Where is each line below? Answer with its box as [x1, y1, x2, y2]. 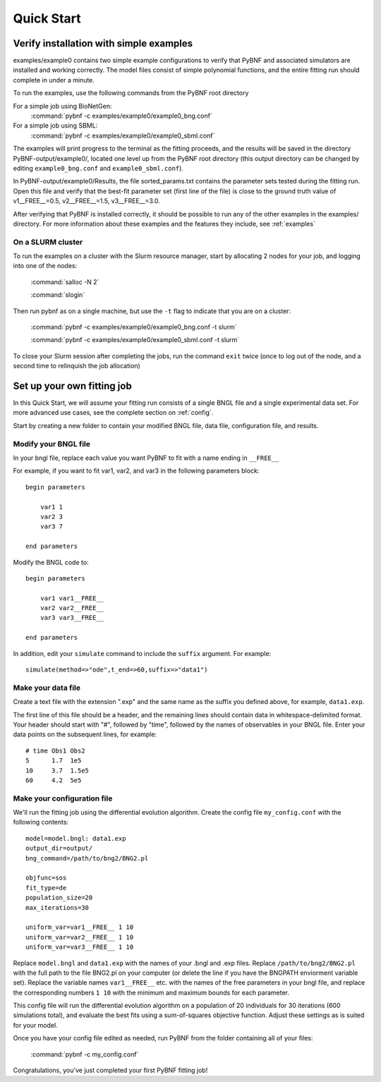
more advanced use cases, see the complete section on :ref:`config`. [13, 408, 214, 417]
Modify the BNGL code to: [13, 558, 89, 566]
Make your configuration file [13, 794, 113, 803]
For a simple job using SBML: [13, 121, 98, 130]
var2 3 [40, 512, 64, 521]
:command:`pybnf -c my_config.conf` [30, 1050, 139, 1058]
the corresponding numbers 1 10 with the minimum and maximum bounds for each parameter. [13, 988, 289, 997]
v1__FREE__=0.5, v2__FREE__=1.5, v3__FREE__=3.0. [13, 197, 160, 205]
